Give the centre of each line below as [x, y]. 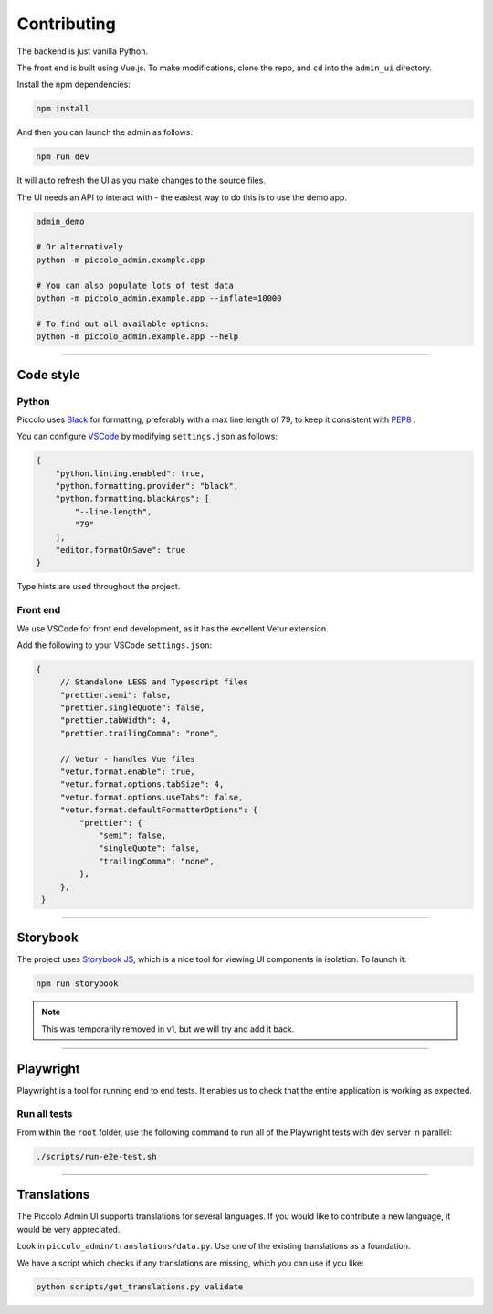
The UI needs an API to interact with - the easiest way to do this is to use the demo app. [182, 197]
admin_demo [60, 221]
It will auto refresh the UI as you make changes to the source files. [142, 180]
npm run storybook [77, 984]
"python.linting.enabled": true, [130, 473]
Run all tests [45, 1114]
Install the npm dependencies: [74, 85]
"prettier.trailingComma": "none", [139, 733]
